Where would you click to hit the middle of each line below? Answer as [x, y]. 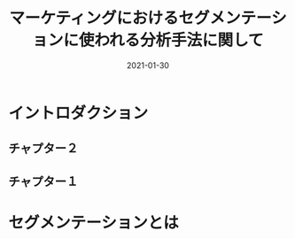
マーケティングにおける [94, 18]
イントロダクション [78, 113]
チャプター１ [43, 181]
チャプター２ [43, 148]
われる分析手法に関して [179, 40]
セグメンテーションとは [93, 223]
